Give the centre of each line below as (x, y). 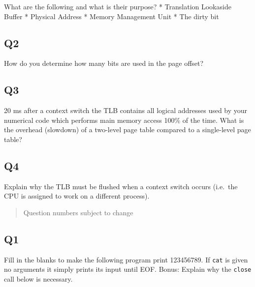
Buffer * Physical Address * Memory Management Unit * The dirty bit (112, 16)
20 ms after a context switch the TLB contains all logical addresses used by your (126, 110)
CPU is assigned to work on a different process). (77, 196)
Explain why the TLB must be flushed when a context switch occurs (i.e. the (121, 186)
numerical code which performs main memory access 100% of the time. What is (124, 120)
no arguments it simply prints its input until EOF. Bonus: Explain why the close (128, 269)
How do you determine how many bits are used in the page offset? (104, 63)
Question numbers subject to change (78, 212)
